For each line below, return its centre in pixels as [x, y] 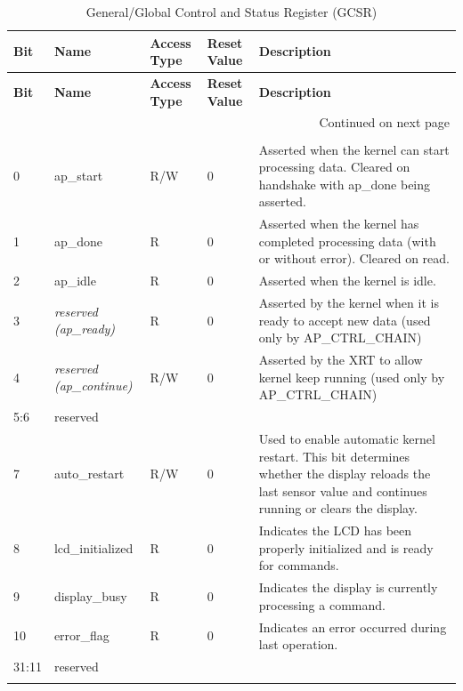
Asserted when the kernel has [339, 224]
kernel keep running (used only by [352, 377]
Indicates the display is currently [348, 587]
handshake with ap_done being [345, 184]
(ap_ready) [85, 329]
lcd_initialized [93, 547]
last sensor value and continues [343, 490]
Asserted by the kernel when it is [349, 303]
